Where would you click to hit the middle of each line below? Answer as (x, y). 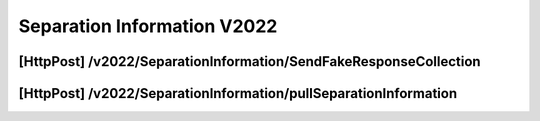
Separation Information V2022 (148, 26)
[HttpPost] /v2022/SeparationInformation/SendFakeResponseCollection (249, 61)
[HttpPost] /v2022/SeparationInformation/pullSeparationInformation (238, 93)
